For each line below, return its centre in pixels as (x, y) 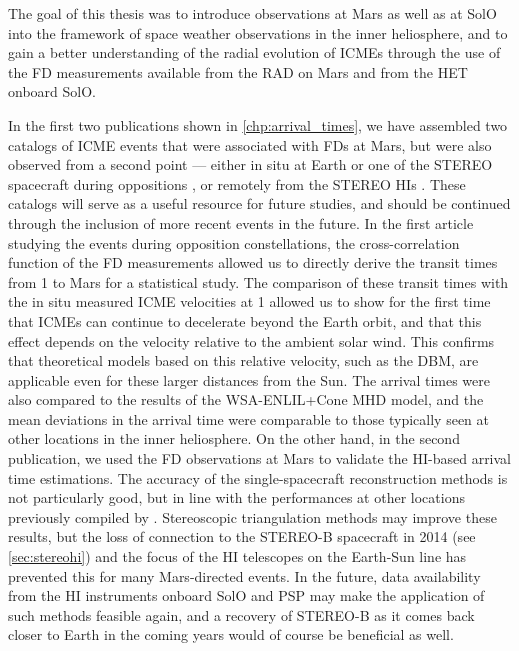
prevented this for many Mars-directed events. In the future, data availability (244, 575)
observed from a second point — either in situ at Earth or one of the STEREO (250, 164)
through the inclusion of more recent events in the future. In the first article (241, 222)
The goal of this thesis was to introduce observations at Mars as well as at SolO (252, 13)
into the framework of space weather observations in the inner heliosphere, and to (258, 32)
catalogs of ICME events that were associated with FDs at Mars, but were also (250, 144)
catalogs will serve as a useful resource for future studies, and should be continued (259, 203)
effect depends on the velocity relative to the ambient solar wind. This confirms (251, 340)
